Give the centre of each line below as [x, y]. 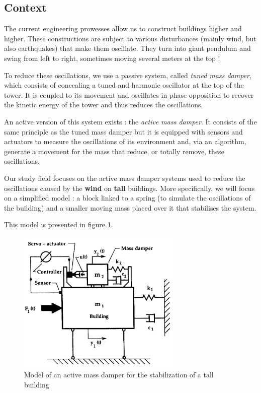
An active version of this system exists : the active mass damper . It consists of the [130, 121]
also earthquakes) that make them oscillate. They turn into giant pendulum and [127, 48]
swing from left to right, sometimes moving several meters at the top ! [112, 58]
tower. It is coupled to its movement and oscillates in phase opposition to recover [129, 94]
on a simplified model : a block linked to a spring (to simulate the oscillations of [127, 198]
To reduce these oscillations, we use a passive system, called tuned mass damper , [128, 75]
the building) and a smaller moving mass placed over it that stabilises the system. [130, 207]
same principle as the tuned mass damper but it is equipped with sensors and [123, 131]
